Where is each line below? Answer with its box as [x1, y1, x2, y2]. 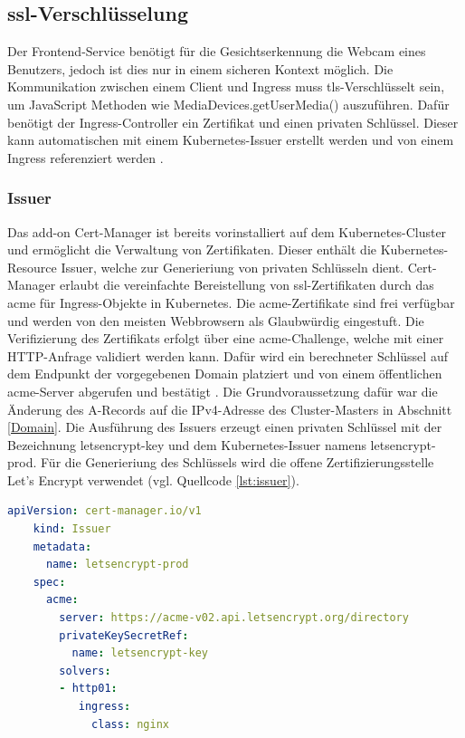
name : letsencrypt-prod [45, 558, 189, 571]
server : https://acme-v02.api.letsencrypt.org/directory [59, 611, 409, 625]
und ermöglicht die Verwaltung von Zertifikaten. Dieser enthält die [7, 240, 377, 259]
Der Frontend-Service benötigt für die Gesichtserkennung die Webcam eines [7, 42, 426, 61]
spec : [33, 575, 66, 589]
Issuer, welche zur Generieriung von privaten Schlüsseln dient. [61, 257, 404, 276]
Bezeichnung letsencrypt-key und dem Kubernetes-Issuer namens [7, 435, 366, 454]
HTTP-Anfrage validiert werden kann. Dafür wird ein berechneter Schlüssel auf [7, 346, 448, 365]
